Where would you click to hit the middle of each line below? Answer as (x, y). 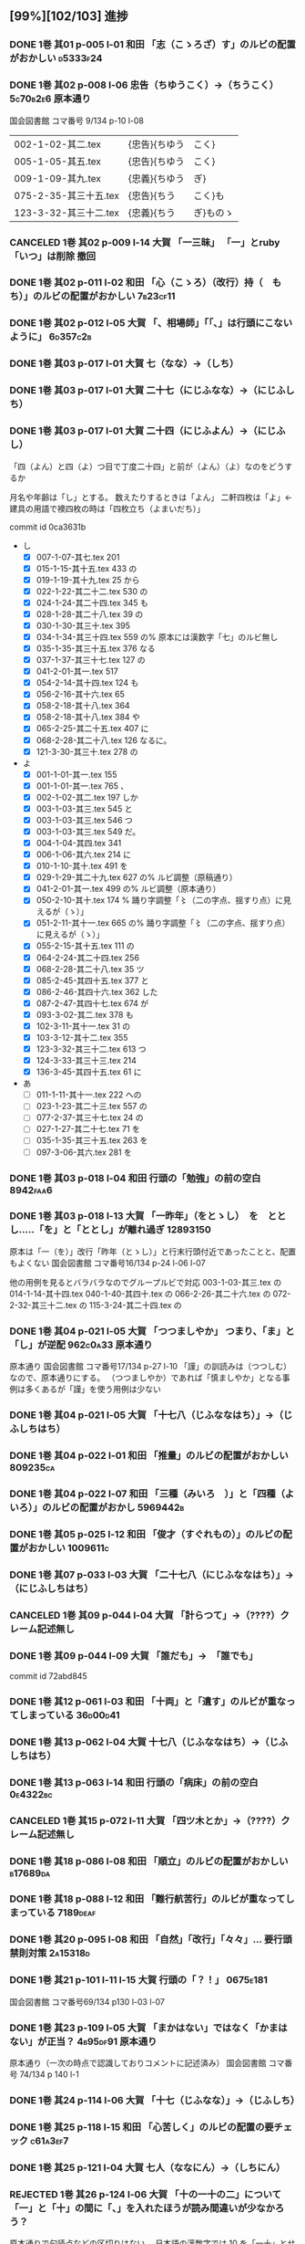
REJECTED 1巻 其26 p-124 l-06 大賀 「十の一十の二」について (146, 2194)
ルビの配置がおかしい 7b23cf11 (109, 297)
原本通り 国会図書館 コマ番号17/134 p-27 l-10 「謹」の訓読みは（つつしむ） (151, 1367)
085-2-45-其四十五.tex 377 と (92, 980)
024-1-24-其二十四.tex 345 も (92, 603)
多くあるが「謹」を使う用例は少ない (93, 1389)
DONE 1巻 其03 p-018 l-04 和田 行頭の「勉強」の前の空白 (135, 1178)
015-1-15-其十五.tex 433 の (86, 568)
